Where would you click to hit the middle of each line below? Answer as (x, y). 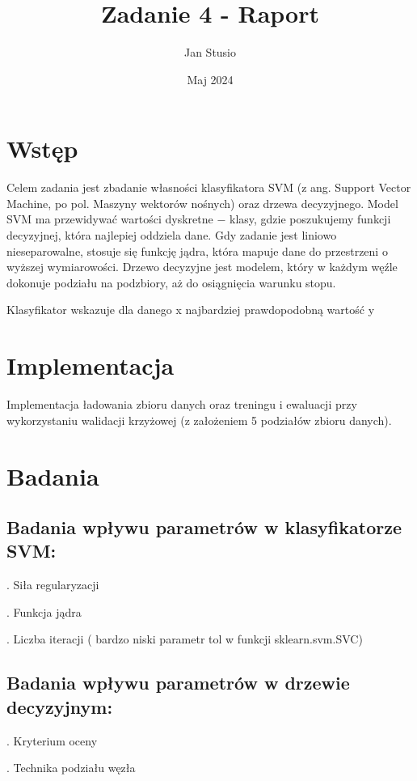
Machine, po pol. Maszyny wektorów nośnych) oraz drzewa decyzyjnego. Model (202, 203)
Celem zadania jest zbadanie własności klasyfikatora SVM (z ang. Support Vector (209, 187)
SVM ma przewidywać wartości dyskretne (110, 219)
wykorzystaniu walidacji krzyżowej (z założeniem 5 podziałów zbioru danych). (199, 420)
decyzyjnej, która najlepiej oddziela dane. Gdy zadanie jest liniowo (172, 235)
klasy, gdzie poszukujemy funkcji (310, 219)
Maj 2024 (210, 79)
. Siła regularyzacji (53, 585)
